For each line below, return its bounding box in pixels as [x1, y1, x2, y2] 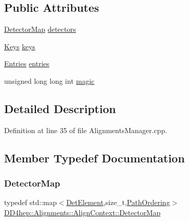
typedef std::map [4, 197, 57, 208]
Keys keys [4, 41, 35, 51]
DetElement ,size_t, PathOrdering [66, 197, 170, 208]
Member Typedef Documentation [4, 150, 185, 165]
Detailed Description [4, 100, 116, 116]
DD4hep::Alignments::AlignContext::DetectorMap [4, 207, 161, 217]
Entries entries [4, 58, 50, 69]
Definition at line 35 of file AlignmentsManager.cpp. [4, 124, 167, 135]
